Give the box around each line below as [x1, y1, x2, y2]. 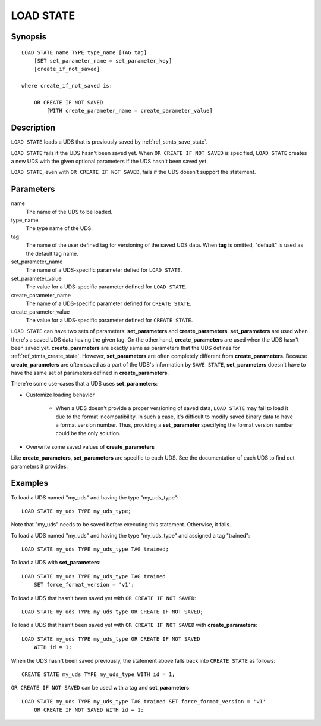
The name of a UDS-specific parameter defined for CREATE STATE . [26, 300, 191, 307]
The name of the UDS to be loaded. [26, 208, 113, 215]
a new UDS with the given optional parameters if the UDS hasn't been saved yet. [11, 157, 208, 165]
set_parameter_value [11, 275, 62, 282]
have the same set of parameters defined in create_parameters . [11, 370, 169, 377]
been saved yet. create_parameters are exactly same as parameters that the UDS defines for [11, 344, 240, 351]
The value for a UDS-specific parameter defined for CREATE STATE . [26, 317, 193, 324]
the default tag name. [26, 250, 78, 257]
